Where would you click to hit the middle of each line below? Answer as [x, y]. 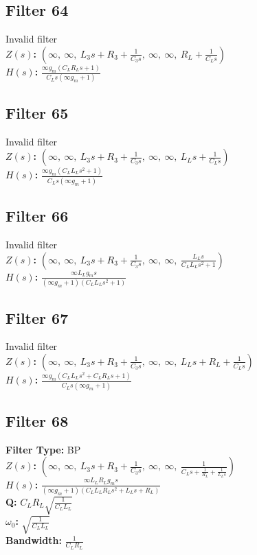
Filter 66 [37, 216]
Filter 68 [37, 420]
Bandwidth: [34, 540]
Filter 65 [37, 112]
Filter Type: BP [43, 449]
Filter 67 [37, 317]
